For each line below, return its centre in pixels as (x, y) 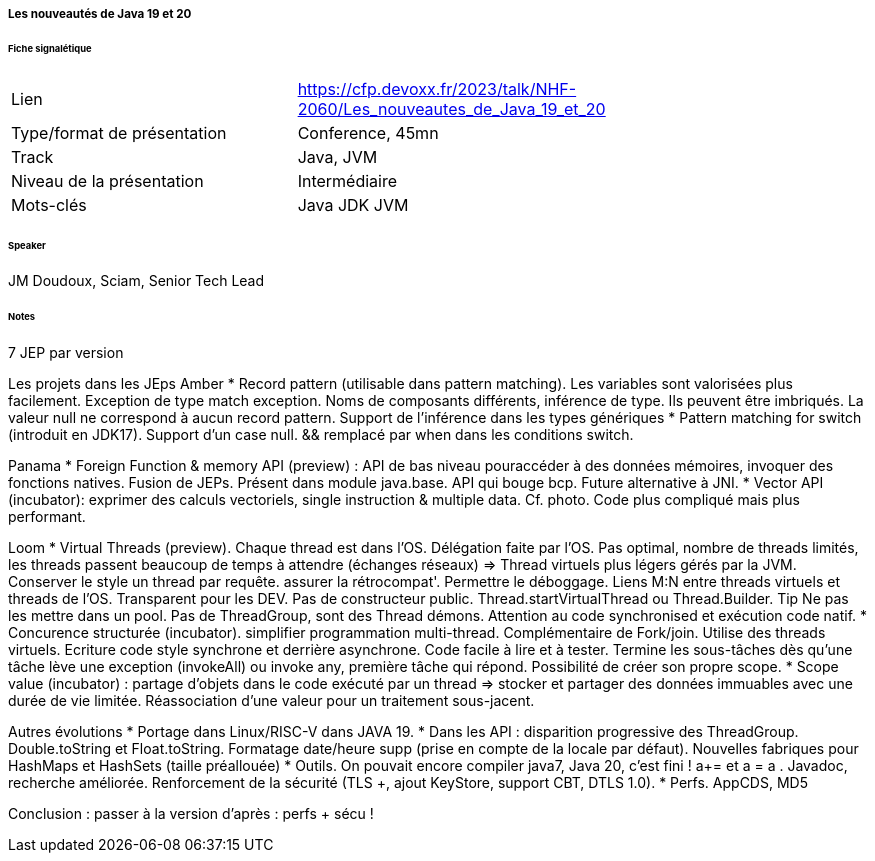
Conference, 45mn (368, 132)
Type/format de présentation (119, 132)
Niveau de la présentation (107, 180)
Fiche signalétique (50, 48)
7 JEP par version (66, 353)
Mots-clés (49, 204)
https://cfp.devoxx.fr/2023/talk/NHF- (437, 88)
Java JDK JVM (353, 204)
